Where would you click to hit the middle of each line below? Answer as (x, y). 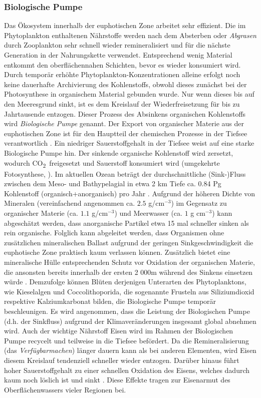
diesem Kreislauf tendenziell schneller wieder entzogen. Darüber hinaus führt (122, 360)
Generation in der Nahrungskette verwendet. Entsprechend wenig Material (118, 55)
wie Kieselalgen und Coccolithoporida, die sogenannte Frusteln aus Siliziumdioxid (129, 291)
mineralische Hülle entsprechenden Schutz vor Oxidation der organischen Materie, (129, 262)
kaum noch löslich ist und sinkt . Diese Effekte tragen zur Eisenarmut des (117, 380)
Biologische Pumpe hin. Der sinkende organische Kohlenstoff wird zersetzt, (119, 152)
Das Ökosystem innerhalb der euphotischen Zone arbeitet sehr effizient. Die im (125, 25)
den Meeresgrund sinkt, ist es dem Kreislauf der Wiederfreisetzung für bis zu (122, 103)
